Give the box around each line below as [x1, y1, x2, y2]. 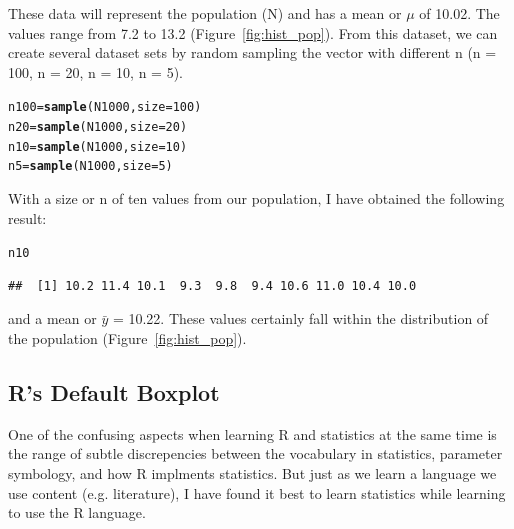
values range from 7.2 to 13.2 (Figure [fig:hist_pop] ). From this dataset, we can [8, 22, 498, 43]
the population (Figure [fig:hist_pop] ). [8, 328, 247, 349]
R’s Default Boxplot [8, 377, 220, 408]
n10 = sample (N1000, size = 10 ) [8, 139, 188, 154]
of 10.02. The [419, 3, 500, 23]
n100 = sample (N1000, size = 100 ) [8, 100, 202, 115]
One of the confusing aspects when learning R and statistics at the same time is [8, 423, 497, 444]
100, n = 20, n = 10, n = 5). [8, 61, 183, 82]
